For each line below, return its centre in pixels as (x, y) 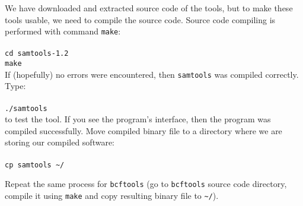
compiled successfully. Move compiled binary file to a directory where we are (143, 130)
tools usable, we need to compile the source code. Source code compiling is (140, 19)
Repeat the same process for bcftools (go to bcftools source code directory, (146, 184)
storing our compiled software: (60, 142)
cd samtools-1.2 (37, 54)
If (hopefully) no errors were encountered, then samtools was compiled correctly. (152, 74)
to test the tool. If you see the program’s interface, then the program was (138, 119)
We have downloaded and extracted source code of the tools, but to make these (149, 8)
